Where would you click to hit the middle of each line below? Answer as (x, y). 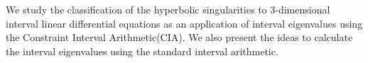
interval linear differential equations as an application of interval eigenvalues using (184, 23)
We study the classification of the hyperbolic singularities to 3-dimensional (168, 9)
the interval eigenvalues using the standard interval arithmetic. (142, 51)
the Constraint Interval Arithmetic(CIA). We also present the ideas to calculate (179, 37)
